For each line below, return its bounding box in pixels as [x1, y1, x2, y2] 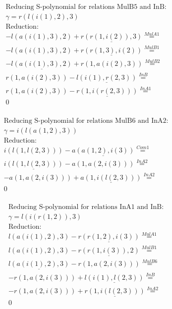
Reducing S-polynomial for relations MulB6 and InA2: [3, 117, 169, 124]
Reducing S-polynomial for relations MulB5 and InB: [5, 3, 167, 11]
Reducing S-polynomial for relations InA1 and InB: [8, 204, 164, 211]
